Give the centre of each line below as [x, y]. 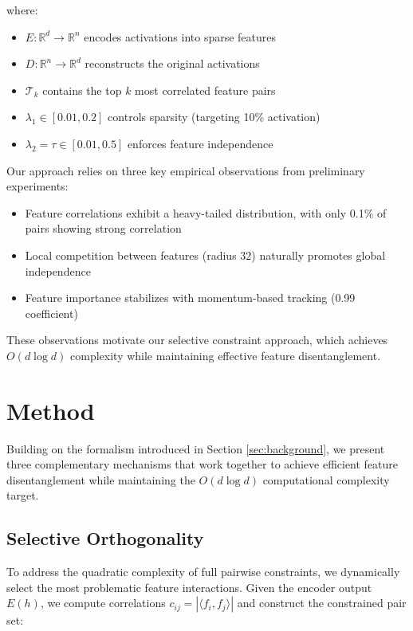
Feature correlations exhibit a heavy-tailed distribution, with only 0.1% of [206, 212]
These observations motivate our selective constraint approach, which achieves [197, 340]
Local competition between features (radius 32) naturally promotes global [205, 255]
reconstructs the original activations [172, 63]
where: [22, 10]
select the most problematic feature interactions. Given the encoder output [189, 587]
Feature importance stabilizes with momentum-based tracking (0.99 [190, 298]
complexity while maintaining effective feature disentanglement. [226, 355]
